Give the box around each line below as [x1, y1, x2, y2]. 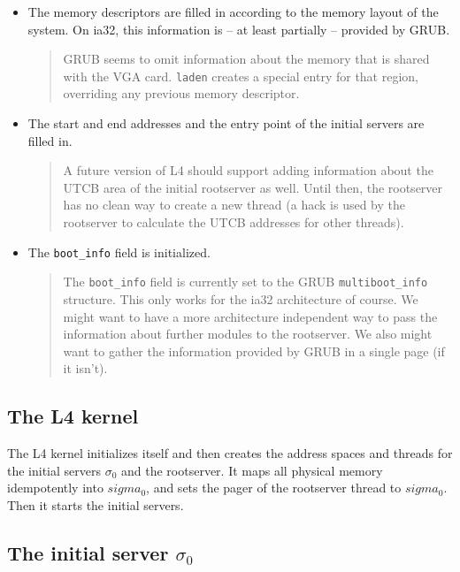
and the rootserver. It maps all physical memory [121, 461, 383, 479]
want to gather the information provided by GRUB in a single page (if [63, 341, 445, 360]
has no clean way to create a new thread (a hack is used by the [63, 195, 406, 214]
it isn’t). [63, 359, 108, 378]
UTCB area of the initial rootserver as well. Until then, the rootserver [63, 178, 443, 196]
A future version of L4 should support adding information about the [63, 161, 433, 179]
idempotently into [7, 478, 103, 497]
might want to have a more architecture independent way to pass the [63, 307, 438, 325]
